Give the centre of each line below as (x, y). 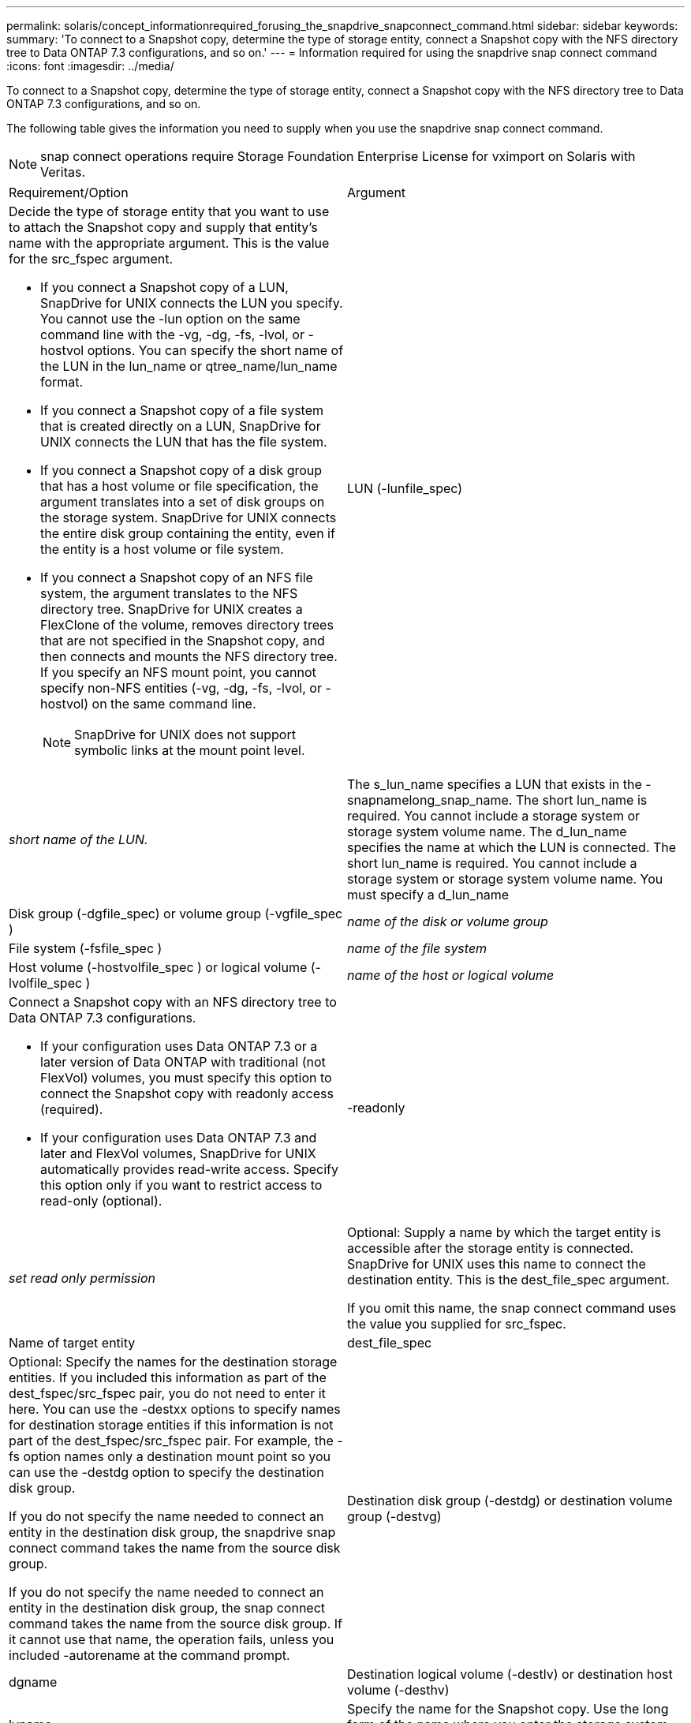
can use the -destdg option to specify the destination (166, 1472)
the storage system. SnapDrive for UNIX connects (189, 518)
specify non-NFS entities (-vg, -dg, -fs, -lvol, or (181, 688)
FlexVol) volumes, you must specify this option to (186, 1078)
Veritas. (63, 172)
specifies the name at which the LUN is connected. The (512, 847)
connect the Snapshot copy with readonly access (187, 1093)
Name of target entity (72, 1343)
